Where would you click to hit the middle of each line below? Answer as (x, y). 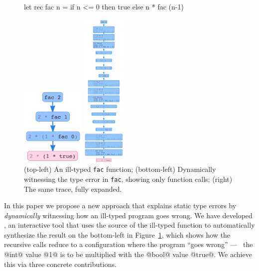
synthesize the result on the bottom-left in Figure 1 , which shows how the (117, 234)
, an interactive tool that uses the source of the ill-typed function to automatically (129, 225)
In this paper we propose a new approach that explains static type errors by (120, 205)
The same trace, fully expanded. (73, 189)
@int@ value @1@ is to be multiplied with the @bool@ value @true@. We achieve (128, 254)
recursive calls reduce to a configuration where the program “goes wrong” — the (129, 244)
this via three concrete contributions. (60, 264)
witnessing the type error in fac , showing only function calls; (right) (128, 179)
